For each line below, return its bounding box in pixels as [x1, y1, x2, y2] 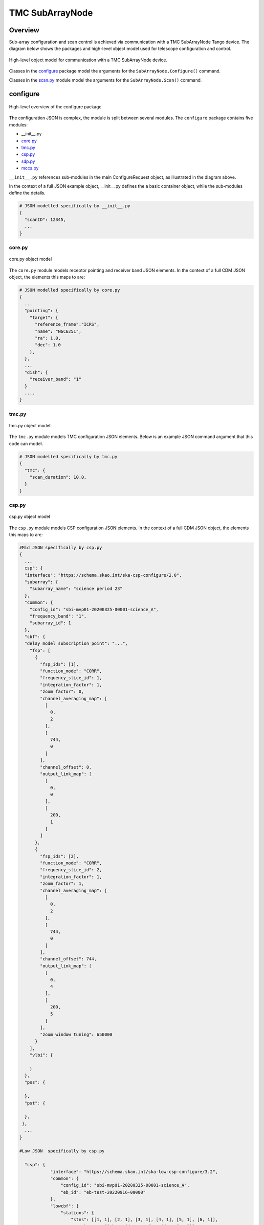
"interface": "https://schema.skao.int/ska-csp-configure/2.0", [24, 572, 182, 578]
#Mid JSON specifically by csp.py [19, 545, 102, 551]
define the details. [9, 190, 46, 196]
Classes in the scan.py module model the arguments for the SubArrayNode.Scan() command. [9, 77, 202, 83]
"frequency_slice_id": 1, [40, 675, 102, 681]
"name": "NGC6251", [35, 328, 82, 334]
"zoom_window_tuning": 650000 [40, 1031, 112, 1037]
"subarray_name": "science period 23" [29, 586, 123, 591]
